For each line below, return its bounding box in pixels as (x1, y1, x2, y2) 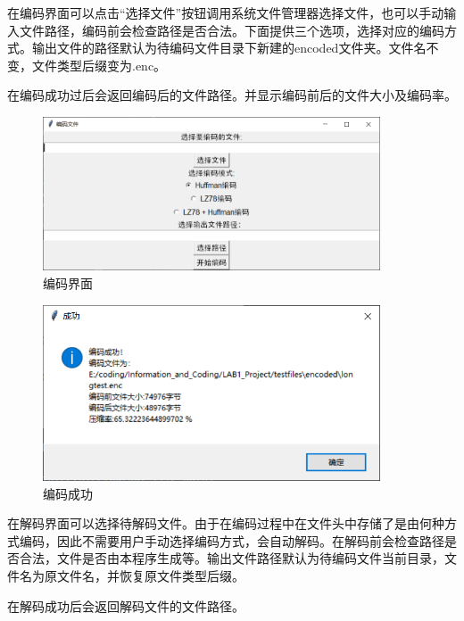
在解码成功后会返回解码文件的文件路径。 (7, 596, 244, 615)
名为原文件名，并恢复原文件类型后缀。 (19, 567, 244, 585)
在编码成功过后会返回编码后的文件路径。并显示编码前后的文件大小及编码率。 (7, 86, 457, 104)
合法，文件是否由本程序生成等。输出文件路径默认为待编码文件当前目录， (19, 549, 444, 567)
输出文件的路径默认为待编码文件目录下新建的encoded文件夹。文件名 (31, 38, 427, 57)
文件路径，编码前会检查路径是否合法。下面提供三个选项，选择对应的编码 (19, 21, 444, 39)
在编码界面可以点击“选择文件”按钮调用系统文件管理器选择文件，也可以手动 (7, 4, 444, 21)
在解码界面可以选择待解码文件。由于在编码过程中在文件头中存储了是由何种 (7, 514, 444, 533)
